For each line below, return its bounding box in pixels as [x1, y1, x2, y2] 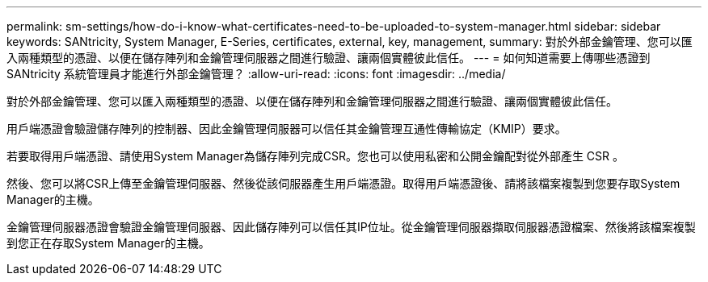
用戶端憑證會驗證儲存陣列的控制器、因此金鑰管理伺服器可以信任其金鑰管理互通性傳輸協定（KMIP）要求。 [6, 122, 567, 135]
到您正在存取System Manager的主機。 [6, 236, 210, 250]
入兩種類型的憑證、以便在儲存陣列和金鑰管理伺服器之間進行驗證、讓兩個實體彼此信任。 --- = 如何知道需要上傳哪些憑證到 [6, 51, 651, 64]
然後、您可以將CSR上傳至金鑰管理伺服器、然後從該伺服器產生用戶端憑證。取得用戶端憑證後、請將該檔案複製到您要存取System [6, 176, 681, 190]
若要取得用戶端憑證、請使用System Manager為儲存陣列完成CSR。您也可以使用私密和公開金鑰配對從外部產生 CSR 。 [6, 149, 625, 163]
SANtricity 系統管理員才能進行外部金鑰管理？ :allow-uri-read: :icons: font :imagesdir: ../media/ [6, 67, 506, 81]
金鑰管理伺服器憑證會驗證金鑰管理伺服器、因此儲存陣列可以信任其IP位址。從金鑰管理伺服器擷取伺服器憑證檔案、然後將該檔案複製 [6, 220, 696, 234]
